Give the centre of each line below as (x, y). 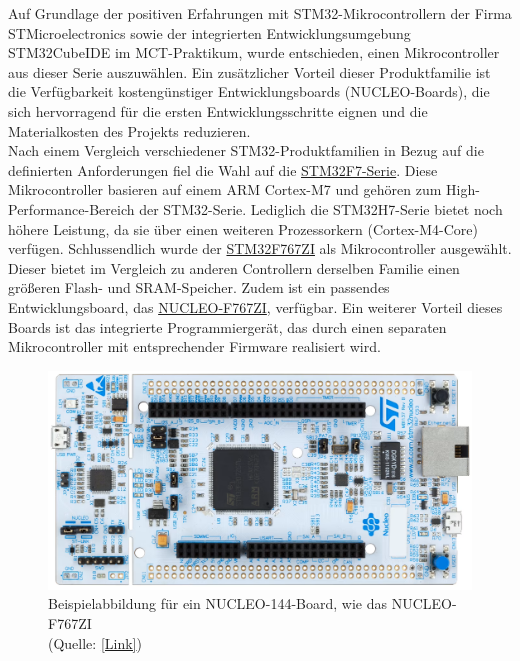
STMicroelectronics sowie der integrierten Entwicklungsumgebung (209, 32)
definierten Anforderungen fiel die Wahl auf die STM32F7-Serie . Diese (223, 169)
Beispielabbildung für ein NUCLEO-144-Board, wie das (217, 603)
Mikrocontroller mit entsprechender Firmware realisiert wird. (194, 346)
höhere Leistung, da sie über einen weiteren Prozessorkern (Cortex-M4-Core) (243, 228)
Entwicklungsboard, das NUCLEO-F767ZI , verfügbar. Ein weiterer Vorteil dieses (255, 306)
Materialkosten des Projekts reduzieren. (129, 130)
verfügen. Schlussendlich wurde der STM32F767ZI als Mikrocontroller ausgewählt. (260, 248)
